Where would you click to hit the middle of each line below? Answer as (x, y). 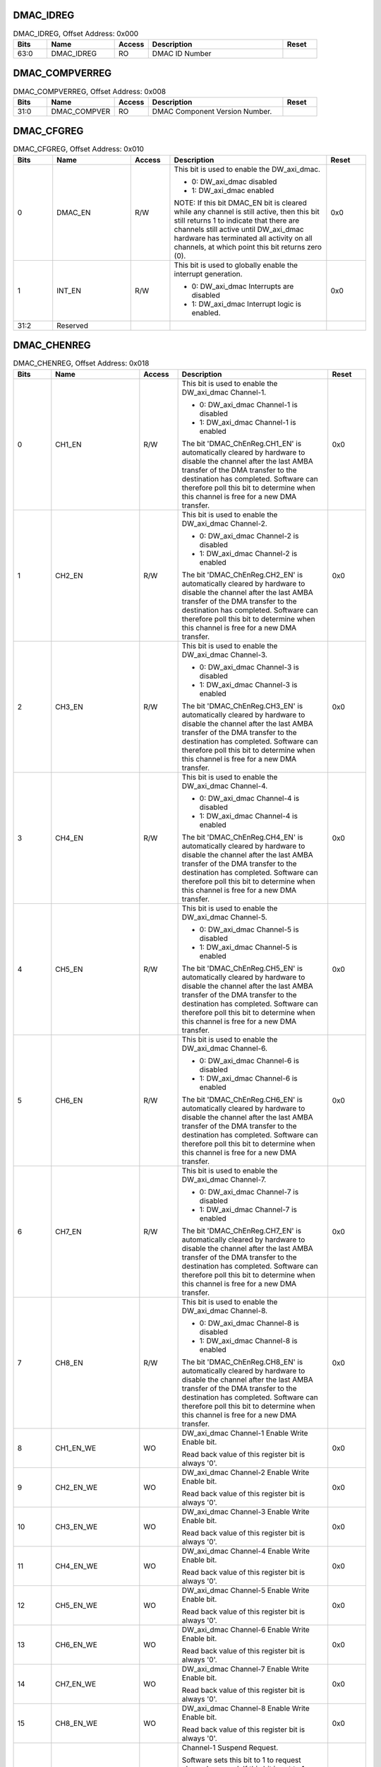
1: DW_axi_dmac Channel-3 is (248, 684)
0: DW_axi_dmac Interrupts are (243, 286)
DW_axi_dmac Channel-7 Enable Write (246, 1669)
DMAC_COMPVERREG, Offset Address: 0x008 (89, 91)
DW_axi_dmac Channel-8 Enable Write (246, 1708)
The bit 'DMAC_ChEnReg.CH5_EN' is (242, 968)
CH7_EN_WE (76, 1684)
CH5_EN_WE (77, 1605)
